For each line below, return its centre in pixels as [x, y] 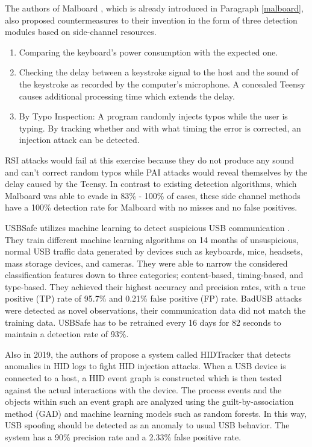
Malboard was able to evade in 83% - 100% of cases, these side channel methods [153, 195]
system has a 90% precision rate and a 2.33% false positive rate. [123, 437]
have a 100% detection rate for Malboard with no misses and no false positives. [151, 207]
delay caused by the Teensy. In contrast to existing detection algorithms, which [151, 184]
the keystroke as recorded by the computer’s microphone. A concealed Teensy [162, 84]
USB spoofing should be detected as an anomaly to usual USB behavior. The [147, 425]
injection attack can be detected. [79, 140]
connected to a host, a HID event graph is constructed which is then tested [143, 378]
